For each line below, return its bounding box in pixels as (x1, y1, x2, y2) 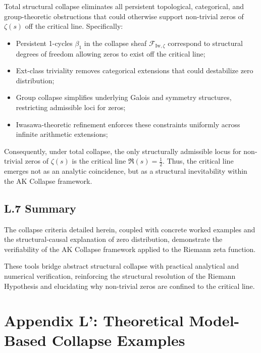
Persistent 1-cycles (16, 37, 73, 48)
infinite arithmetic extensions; (16, 129, 108, 139)
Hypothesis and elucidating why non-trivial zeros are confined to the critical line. (4, 280, 255, 291)
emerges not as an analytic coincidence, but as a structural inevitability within (4, 166, 247, 176)
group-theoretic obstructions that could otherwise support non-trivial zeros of (4, 11, 244, 21)
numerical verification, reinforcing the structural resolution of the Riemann (4, 270, 236, 281)
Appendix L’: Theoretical (4, 310, 184, 331)
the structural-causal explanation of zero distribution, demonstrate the (4, 234, 223, 244)
